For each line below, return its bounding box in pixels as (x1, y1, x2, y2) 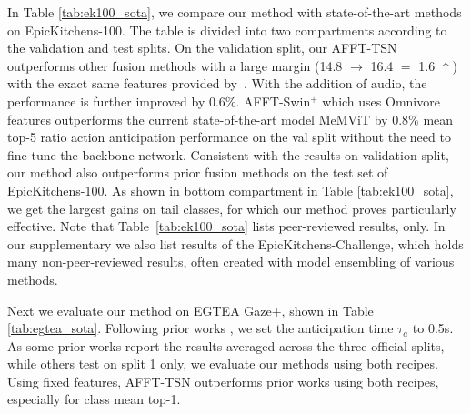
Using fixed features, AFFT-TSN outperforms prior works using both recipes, (7, 371, 439, 390)
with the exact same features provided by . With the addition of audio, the (7, 74, 427, 93)
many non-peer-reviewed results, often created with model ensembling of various (7, 252, 455, 271)
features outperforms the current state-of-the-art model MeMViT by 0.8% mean (7, 109, 454, 128)
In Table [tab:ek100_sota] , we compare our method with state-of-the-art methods (7, 3, 462, 21)
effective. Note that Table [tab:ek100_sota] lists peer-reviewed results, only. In (7, 217, 446, 236)
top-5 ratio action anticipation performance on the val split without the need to (7, 127, 451, 146)
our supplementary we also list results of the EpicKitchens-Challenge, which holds (7, 234, 464, 253)
